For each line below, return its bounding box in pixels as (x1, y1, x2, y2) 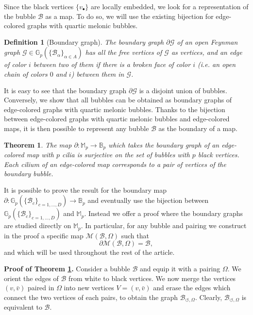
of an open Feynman (177, 36, 238, 47)
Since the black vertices (4, 1, 74, 11)
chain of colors (4, 68, 48, 79)
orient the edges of (4, 273, 59, 283)
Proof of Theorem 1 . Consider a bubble (4, 264, 130, 273)
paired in (27, 282, 54, 293)
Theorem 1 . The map (4, 139, 72, 149)
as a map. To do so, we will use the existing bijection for (45, 11, 214, 21)
